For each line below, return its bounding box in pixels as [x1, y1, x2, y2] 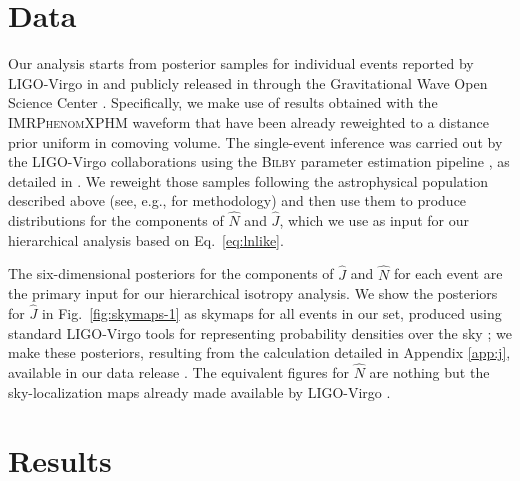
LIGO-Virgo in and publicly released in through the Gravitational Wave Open [8, 72, 488, 93]
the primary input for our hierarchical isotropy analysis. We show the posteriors [8, 283, 498, 304]
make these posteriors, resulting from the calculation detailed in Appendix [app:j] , [8, 342, 511, 363]
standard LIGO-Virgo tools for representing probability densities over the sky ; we [8, 322, 512, 343]
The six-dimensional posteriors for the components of [8, 263, 334, 284]
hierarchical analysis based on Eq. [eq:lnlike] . [8, 229, 284, 250]
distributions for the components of [8, 210, 224, 231]
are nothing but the [369, 361, 490, 382]
